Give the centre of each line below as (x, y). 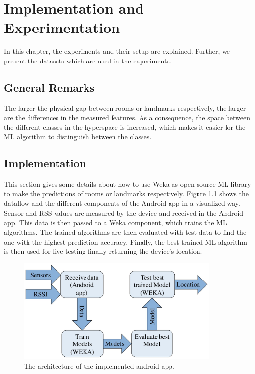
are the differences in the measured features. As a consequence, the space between (127, 117)
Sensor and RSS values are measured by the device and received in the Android (124, 213)
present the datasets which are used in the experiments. (88, 60)
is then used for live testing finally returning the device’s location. (103, 251)
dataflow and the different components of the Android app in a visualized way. (122, 203)
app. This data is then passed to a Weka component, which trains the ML (115, 222)
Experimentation (62, 27)
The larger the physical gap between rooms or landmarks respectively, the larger (125, 108)
